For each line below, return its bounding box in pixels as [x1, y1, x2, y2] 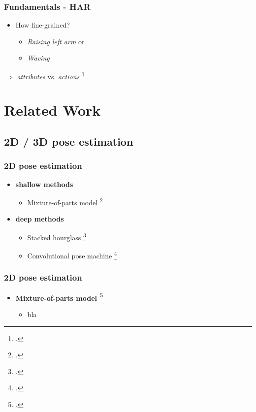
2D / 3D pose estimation [4, 134, 133, 149]
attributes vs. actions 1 [17, 70, 85, 81]
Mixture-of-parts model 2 [27, 196, 103, 207]
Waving [27, 53, 50, 63]
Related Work [4, 100, 101, 120]
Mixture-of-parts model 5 [15, 291, 103, 303]
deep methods [15, 214, 64, 224]
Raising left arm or [27, 36, 85, 46]
